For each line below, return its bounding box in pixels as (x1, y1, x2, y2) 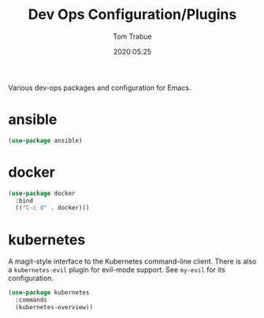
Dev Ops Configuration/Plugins (28, 6, 237, 24)
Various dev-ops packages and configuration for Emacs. (8, 83, 191, 92)
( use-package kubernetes (8, 289, 90, 297)
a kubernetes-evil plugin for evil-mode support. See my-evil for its (8, 265, 226, 275)
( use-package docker (8, 189, 76, 197)
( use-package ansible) (8, 137, 83, 144)
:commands (15, 296, 47, 305)
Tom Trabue (113, 32, 152, 41)
